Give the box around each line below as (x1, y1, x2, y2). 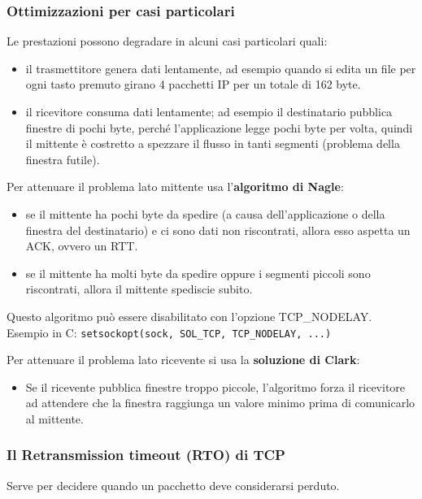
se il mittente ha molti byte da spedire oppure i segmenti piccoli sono (25, 264, 371, 281)
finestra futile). (25, 150, 100, 167)
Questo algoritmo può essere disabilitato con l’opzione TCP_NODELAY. (7, 307, 372, 324)
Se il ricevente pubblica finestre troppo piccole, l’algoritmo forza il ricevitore (25, 378, 406, 395)
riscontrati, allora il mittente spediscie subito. (25, 280, 253, 297)
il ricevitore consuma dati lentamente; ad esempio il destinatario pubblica (25, 103, 393, 119)
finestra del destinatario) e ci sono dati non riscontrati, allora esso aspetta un (25, 221, 411, 238)
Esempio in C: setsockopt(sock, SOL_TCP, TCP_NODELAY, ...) (7, 323, 332, 341)
